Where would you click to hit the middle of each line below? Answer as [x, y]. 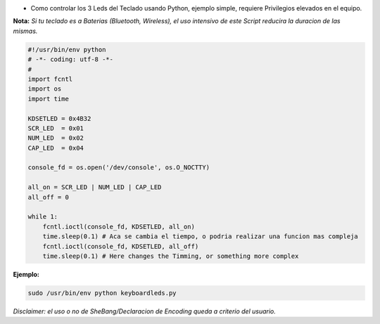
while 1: [43, 217]
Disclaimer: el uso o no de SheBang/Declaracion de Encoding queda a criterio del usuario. [144, 311]
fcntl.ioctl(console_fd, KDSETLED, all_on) [119, 226]
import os [45, 89]
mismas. [25, 31]
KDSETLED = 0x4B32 [59, 118]
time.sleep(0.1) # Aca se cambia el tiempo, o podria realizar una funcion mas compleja [200, 236]
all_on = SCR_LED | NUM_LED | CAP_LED [95, 187]
